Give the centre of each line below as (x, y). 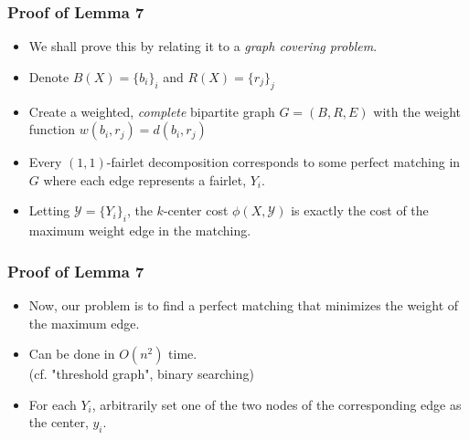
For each (53, 404)
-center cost (196, 210)
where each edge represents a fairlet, (145, 179)
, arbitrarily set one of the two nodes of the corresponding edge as (277, 404)
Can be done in (72, 354)
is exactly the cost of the (360, 210)
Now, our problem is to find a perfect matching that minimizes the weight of (244, 305)
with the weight (417, 111)
